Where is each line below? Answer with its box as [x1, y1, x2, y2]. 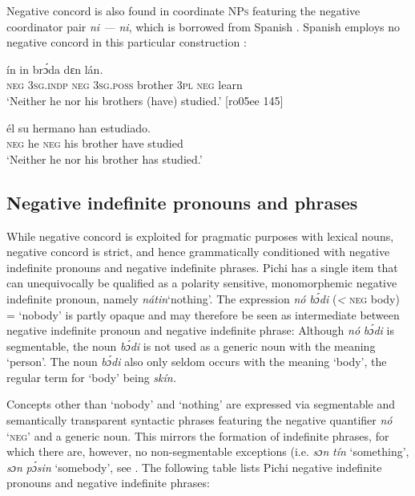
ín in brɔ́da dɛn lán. [6, 60, 103, 77]
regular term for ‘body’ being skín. [6, 368, 176, 385]
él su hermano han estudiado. [6, 119, 151, 136]
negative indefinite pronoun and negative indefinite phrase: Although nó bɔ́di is [6, 322, 394, 339]
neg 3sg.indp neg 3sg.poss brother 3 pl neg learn [6, 76, 243, 93]
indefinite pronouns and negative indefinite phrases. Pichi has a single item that [6, 258, 398, 275]
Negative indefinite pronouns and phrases [6, 189, 358, 214]
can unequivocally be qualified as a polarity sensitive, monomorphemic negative [6, 274, 397, 291]
